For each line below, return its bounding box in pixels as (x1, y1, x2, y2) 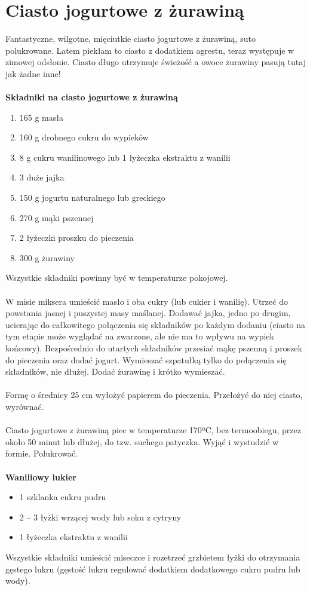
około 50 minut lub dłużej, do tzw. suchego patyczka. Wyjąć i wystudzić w (5, 435, 279, 448)
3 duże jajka (19, 171, 65, 183)
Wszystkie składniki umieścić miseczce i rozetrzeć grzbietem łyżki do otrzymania (5, 550, 300, 563)
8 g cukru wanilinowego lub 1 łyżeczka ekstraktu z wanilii (19, 151, 231, 163)
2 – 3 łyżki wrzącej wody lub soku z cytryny (19, 510, 182, 523)
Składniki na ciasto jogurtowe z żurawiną (5, 91, 178, 103)
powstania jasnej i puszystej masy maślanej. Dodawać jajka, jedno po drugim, (5, 307, 291, 319)
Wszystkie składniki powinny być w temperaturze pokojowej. (5, 271, 228, 284)
